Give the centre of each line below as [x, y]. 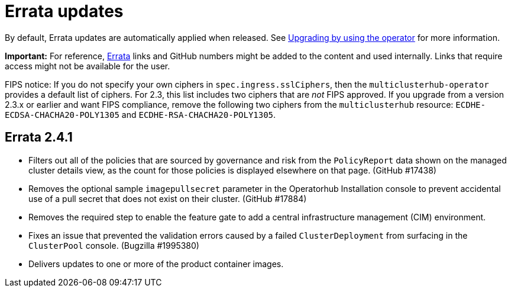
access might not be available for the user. [88, 66]
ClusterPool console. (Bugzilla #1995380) [114, 245]
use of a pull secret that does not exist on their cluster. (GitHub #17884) [168, 198]
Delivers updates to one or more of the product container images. [156, 264]
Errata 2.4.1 [39, 137]
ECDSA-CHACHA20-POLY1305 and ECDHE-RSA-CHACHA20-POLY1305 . [140, 114]
